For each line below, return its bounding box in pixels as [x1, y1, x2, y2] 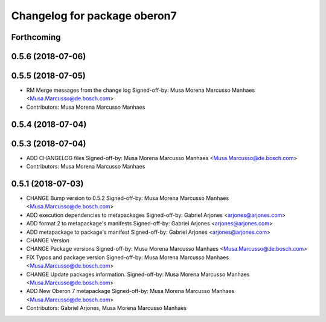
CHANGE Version [26, 237, 69, 244]
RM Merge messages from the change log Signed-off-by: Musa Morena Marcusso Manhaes [26, 86, 255, 94]
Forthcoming [11, 32, 61, 42]
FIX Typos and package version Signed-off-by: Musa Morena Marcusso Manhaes [26, 254, 229, 261]
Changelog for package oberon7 [11, 9, 177, 22]
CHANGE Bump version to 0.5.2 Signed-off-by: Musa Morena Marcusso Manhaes [26, 195, 229, 202]
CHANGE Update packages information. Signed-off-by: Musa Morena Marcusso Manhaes [26, 271, 250, 278]
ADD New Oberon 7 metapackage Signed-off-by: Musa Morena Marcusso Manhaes [26, 288, 235, 295]
